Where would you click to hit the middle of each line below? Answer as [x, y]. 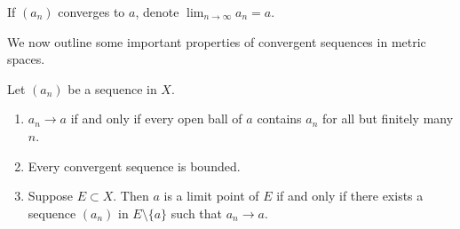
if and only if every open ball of [156, 118]
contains [279, 118]
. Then [131, 196]
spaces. [26, 59]
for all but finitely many [388, 118]
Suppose [51, 196]
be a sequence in [112, 88]
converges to [91, 12]
